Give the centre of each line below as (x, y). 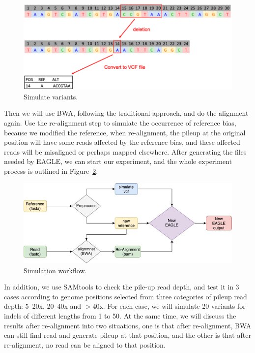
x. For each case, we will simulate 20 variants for (172, 306)
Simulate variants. (51, 96)
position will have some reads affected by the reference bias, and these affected (122, 142)
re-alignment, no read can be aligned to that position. (85, 344)
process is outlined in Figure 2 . (51, 171)
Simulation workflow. (55, 270)
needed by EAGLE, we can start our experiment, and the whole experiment (118, 161)
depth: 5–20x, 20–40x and (43, 306)
